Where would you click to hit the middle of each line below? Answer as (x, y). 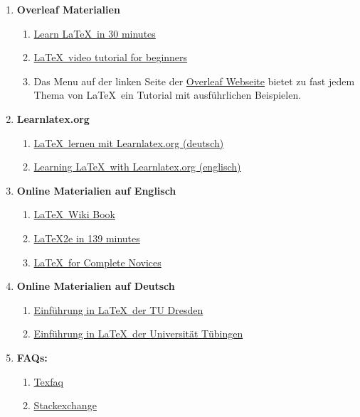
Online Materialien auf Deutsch (96, 286)
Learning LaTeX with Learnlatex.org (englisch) (137, 167)
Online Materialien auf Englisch (96, 190)
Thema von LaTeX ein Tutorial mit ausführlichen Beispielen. (168, 95)
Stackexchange (65, 405)
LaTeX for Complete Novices (97, 262)
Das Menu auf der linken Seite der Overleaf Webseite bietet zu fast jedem (194, 81)
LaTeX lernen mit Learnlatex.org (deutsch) (129, 142)
